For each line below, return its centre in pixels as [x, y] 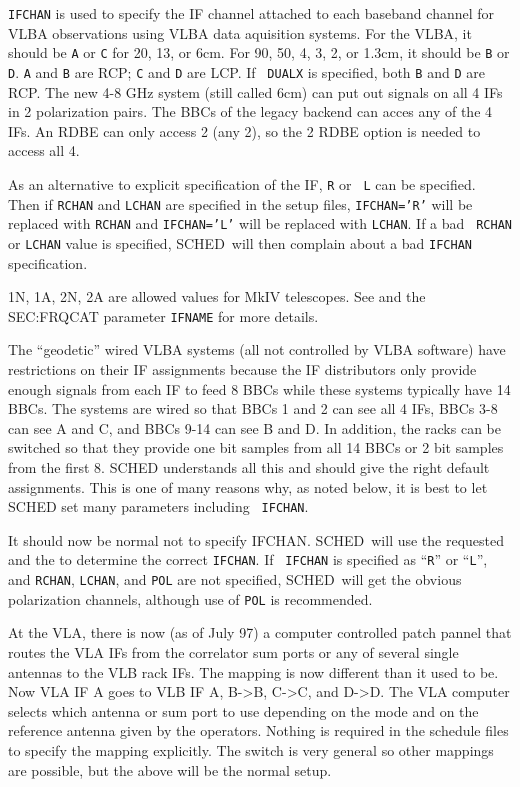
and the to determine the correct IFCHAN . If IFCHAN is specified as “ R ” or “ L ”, [248, 559]
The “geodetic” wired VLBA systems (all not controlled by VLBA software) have [257, 349]
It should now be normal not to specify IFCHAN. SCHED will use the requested [256, 539]
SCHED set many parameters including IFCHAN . [158, 506]
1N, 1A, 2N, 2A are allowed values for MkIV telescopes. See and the [217, 296]
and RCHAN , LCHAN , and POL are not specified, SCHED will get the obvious [235, 579]
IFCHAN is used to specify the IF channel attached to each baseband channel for [251, 13]
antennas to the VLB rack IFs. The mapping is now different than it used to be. [253, 671]
